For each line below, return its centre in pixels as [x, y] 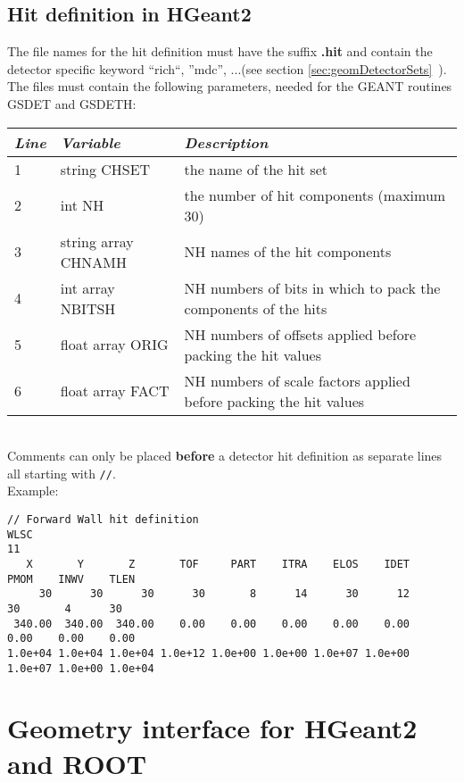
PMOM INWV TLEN [71, 579]
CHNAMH [94, 262]
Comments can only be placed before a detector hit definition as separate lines [225, 456]
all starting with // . [62, 473]
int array [87, 287]
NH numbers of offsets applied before [300, 334]
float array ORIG [114, 345]
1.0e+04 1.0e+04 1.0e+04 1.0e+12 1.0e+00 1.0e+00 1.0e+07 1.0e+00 [209, 653]
